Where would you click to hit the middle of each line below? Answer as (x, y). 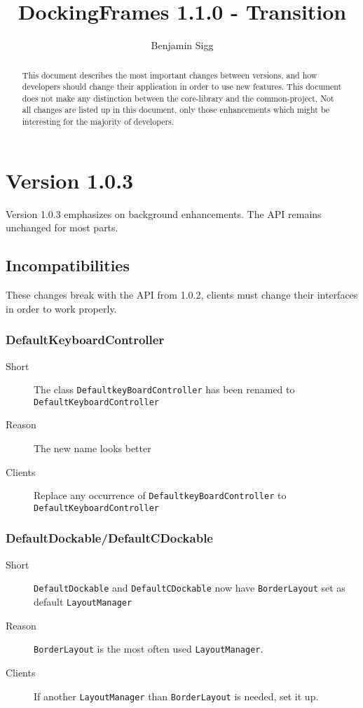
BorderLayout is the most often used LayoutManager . (149, 649)
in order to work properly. (61, 308)
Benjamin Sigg (182, 45)
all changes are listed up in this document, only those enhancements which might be (176, 110)
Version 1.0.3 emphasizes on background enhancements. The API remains (164, 213)
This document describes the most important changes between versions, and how (170, 75)
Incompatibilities (68, 265)
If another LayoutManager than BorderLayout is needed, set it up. (176, 696)
